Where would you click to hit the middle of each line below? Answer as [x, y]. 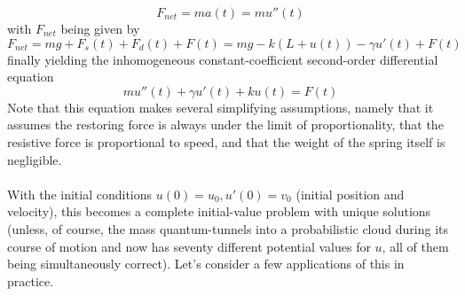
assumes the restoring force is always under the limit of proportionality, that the [225, 125]
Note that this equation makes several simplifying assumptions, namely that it [221, 107]
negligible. [35, 159]
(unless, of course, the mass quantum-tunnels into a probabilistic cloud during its [228, 228]
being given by [100, 28]
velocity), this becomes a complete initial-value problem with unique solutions [219, 211]
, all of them [415, 246]
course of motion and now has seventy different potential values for [189, 246]
